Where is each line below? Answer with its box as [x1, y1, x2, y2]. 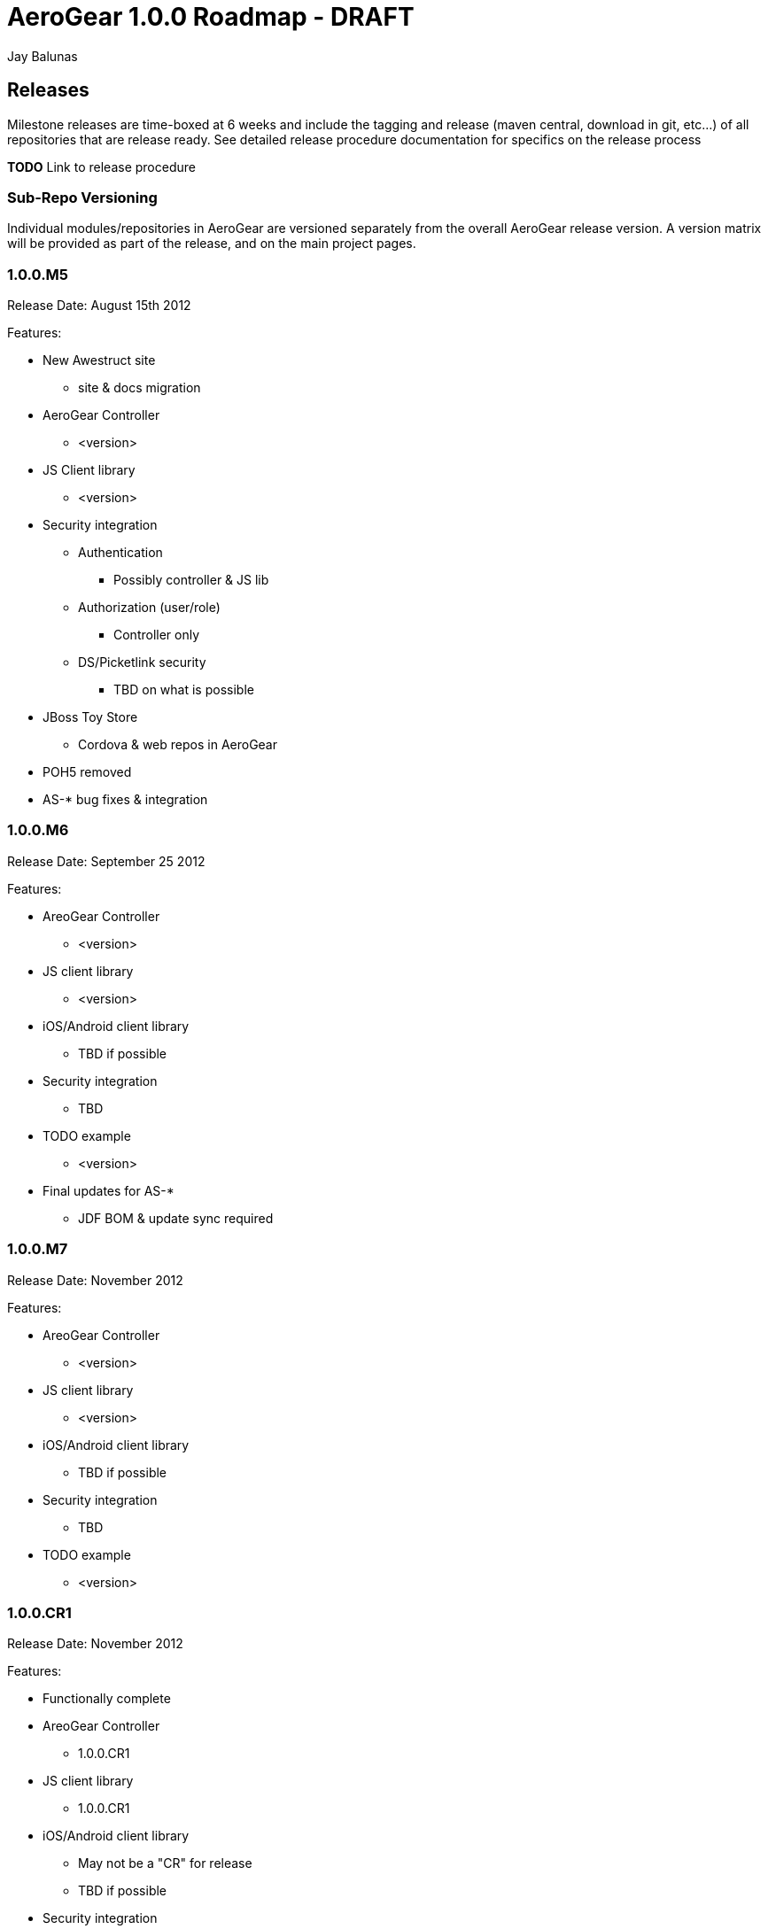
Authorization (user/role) [78, 600, 221, 616]
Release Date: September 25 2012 [7, 853, 206, 869]
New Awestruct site [43, 352, 156, 368]
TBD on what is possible [113, 682, 254, 698]
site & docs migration [78, 380, 201, 396]
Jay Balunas [7, 48, 78, 64]
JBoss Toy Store [43, 709, 138, 725]
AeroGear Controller [43, 407, 160, 423]
